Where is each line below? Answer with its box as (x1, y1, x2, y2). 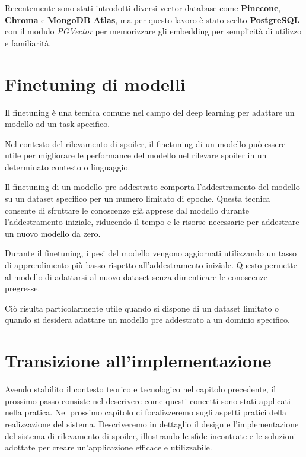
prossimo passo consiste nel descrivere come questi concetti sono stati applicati (5, 394, 291, 407)
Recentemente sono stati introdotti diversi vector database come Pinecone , (5, 2, 281, 14)
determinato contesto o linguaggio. (5, 160, 130, 173)
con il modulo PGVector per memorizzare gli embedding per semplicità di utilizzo (5, 25, 302, 37)
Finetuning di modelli (5, 71, 186, 96)
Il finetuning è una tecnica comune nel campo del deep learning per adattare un (5, 106, 295, 118)
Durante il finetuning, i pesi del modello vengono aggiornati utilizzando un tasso (5, 247, 297, 259)
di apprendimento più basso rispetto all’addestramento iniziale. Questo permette (5, 259, 297, 271)
